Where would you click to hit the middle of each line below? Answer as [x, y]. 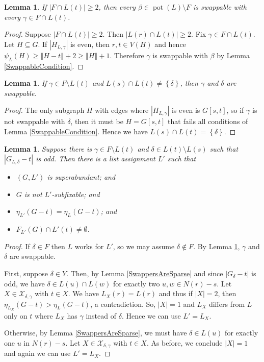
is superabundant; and [81, 177]
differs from [227, 304]
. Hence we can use [151, 315]
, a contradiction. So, [123, 304]
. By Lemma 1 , [217, 246]
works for [89, 246]
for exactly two [137, 283]
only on [16, 315]
